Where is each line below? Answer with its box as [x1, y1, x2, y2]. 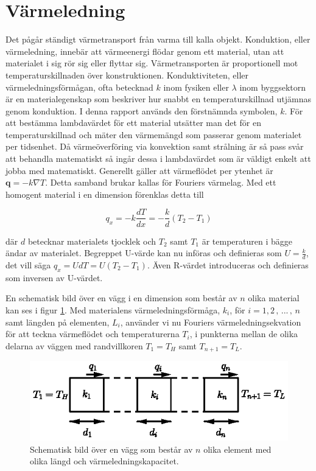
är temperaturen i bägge [202, 234, 292, 247]
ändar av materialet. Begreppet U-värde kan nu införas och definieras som [5, 246, 282, 259]
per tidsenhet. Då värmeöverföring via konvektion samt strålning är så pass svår [5, 140, 304, 153]
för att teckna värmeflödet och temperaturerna [5, 327, 180, 340]
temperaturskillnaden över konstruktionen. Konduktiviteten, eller [5, 68, 249, 81]
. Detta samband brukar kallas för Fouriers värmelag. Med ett [45, 176, 276, 189]
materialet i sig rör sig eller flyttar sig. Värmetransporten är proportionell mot [5, 57, 298, 69]
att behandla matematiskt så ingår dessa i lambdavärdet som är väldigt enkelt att [5, 152, 311, 165]
